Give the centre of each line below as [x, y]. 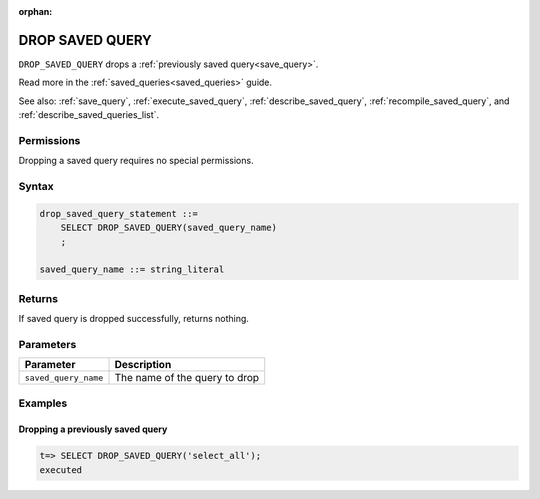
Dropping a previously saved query [93, 429]
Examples [43, 403]
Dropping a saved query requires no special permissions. [136, 161]
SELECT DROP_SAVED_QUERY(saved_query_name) [168, 228]
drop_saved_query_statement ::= [119, 213]
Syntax [36, 186]
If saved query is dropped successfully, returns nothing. [134, 319]
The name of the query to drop [187, 378]
